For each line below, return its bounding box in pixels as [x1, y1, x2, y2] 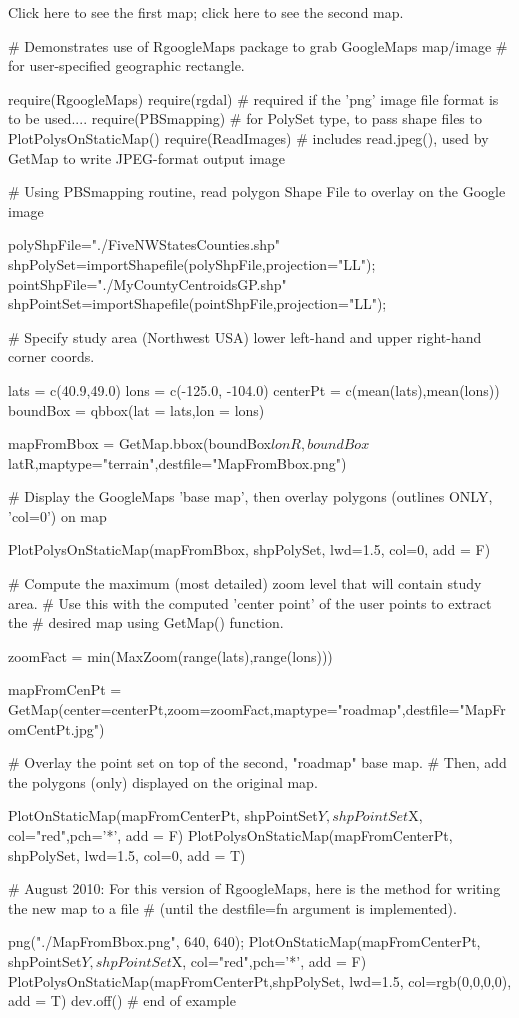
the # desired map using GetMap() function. [8, 612, 284, 633]
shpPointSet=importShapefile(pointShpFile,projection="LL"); [8, 293, 387, 314]
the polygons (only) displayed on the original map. [8, 771, 318, 792]
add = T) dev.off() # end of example [8, 990, 236, 1011]
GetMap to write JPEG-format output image [8, 147, 285, 168]
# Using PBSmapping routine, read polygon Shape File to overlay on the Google [8, 181, 506, 202]
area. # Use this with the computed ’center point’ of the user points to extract [8, 592, 492, 613]
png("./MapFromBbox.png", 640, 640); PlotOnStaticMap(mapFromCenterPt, [8, 931, 481, 952]
